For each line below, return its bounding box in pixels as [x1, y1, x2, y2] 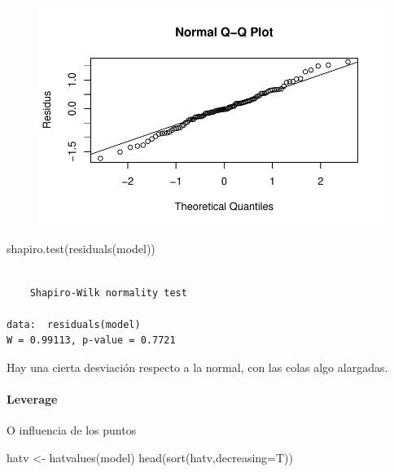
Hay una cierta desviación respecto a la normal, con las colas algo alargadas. [7, 358, 388, 375]
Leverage [7, 391, 58, 408]
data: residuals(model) [7, 318, 141, 330]
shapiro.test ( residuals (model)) [7, 240, 155, 257]
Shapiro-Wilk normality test [29, 286, 187, 299]
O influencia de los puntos [7, 422, 137, 439]
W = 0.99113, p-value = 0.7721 [7, 334, 176, 347]
